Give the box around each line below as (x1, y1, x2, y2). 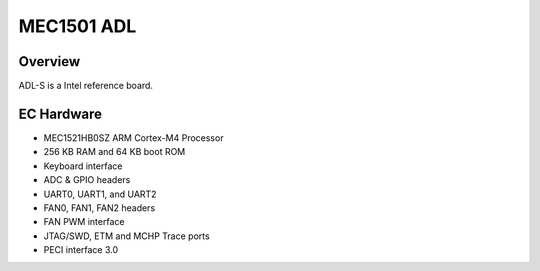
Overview (18, 53, 81, 70)
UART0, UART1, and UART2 (43, 188, 157, 200)
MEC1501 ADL (18, 15, 137, 37)
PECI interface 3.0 (43, 244, 119, 256)
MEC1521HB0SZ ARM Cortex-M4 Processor (43, 131, 224, 144)
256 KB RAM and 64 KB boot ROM (43, 146, 186, 158)
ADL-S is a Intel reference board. (18, 80, 154, 92)
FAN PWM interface (43, 216, 125, 228)
